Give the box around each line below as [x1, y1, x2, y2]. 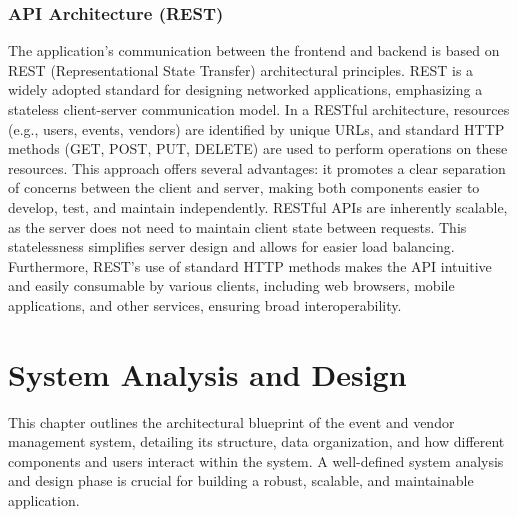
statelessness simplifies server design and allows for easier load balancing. [8, 236, 455, 257]
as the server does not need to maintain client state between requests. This [8, 216, 467, 237]
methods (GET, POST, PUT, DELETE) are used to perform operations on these [8, 138, 508, 159]
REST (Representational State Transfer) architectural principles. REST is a [8, 59, 474, 80]
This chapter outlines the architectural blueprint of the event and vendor [8, 411, 455, 432]
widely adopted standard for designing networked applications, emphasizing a [8, 79, 483, 100]
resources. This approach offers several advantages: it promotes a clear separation [8, 157, 506, 178]
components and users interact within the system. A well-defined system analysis [8, 450, 504, 471]
